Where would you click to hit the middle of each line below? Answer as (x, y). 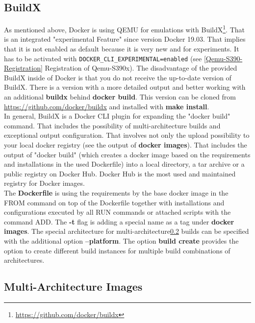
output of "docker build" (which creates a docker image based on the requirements (127, 154)
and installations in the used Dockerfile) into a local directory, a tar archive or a (124, 164)
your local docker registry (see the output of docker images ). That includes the (126, 145)
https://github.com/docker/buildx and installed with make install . (107, 106)
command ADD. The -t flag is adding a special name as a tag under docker (119, 221)
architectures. (24, 260)
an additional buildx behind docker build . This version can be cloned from (120, 97)
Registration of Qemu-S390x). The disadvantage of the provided (141, 68)
